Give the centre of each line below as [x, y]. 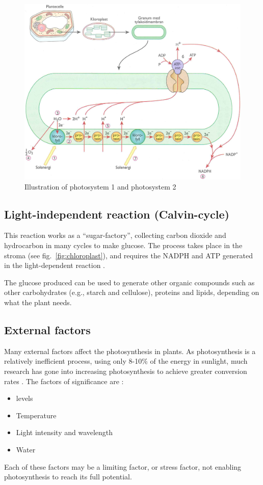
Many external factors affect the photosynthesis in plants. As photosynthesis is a [130, 351]
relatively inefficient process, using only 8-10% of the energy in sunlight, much [126, 361]
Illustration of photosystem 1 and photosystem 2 [100, 186]
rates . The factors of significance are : [64, 381]
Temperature [36, 415]
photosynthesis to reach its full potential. [68, 477]
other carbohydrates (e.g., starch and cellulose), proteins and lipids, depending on [132, 292]
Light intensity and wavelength [64, 432]
